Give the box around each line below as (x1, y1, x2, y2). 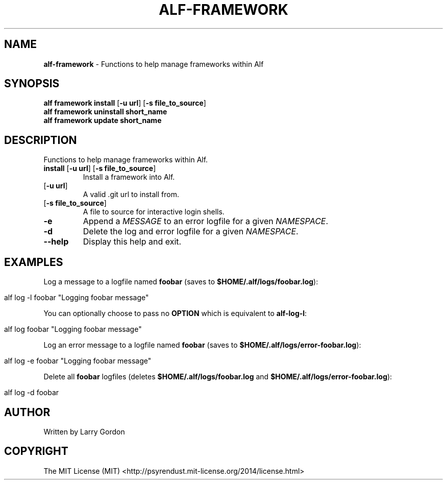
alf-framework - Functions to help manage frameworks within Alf (43, 59, 264, 68)
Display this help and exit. (83, 236, 182, 247)
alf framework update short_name (43, 116, 162, 125)
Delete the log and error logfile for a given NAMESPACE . (83, 226, 299, 237)
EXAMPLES (4, 255, 63, 269)
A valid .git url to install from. (83, 190, 179, 199)
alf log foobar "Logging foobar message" (4, 325, 142, 334)
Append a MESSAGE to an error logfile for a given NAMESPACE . (83, 216, 329, 227)
